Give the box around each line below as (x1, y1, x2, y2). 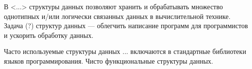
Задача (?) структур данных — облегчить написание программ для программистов (4, 20, 248, 31)
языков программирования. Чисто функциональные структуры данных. (4, 55, 213, 66)
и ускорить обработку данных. (4, 30, 94, 40)
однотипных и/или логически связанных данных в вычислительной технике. (4, 11, 231, 21)
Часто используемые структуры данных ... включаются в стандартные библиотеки (4, 46, 246, 56)
